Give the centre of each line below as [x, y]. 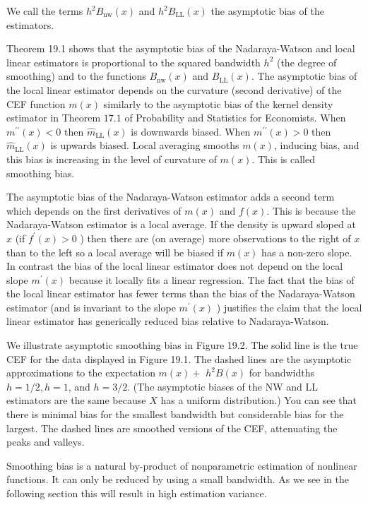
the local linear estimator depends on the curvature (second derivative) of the [174, 89]
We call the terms [45, 11]
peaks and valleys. [46, 442]
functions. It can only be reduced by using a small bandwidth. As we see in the [178, 479]
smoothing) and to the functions [76, 76]
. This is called [283, 159]
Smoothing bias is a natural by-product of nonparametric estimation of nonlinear [182, 465]
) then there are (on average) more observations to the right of [215, 238]
